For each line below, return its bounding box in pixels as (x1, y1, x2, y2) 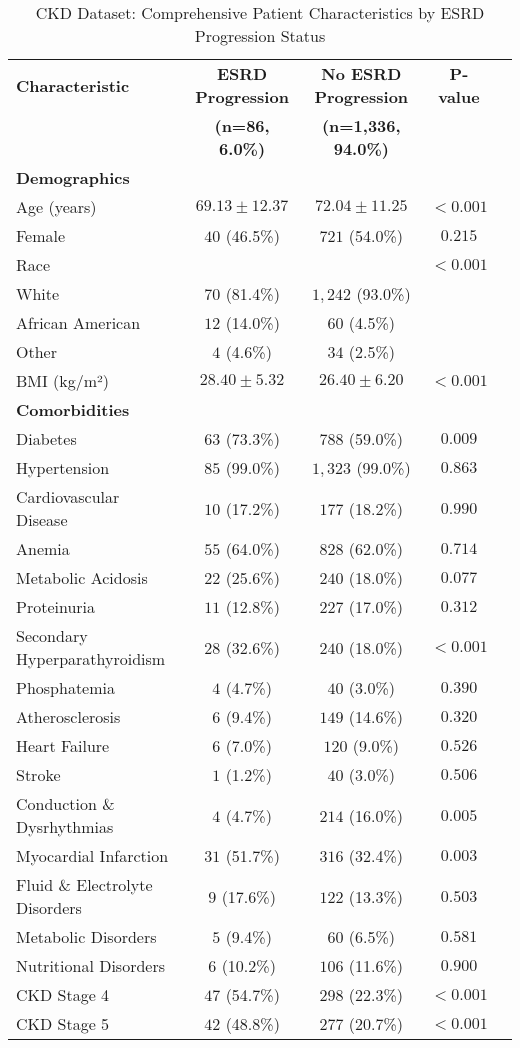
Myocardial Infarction (16, 844, 169, 867)
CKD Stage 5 (16, 1012, 110, 1035)
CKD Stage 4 (16, 983, 110, 1006)
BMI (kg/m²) (16, 369, 110, 392)
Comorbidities (16, 398, 130, 421)
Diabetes (16, 427, 77, 450)
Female (16, 224, 66, 247)
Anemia (16, 537, 70, 560)
